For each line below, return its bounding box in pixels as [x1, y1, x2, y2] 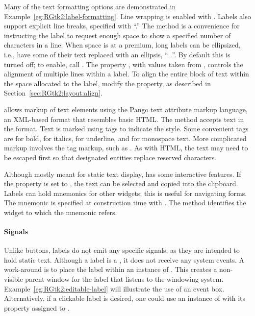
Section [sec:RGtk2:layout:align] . [4, 88, 102, 98]
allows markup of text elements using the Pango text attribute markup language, [4, 104, 248, 114]
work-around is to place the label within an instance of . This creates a [4, 264, 217, 274]
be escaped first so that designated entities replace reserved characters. [4, 152, 217, 162]
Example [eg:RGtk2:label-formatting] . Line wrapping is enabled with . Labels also [4, 11, 251, 21]
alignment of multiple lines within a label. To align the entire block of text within [4, 69, 249, 79]
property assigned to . [4, 302, 70, 313]
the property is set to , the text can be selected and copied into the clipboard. [4, 178, 238, 189]
